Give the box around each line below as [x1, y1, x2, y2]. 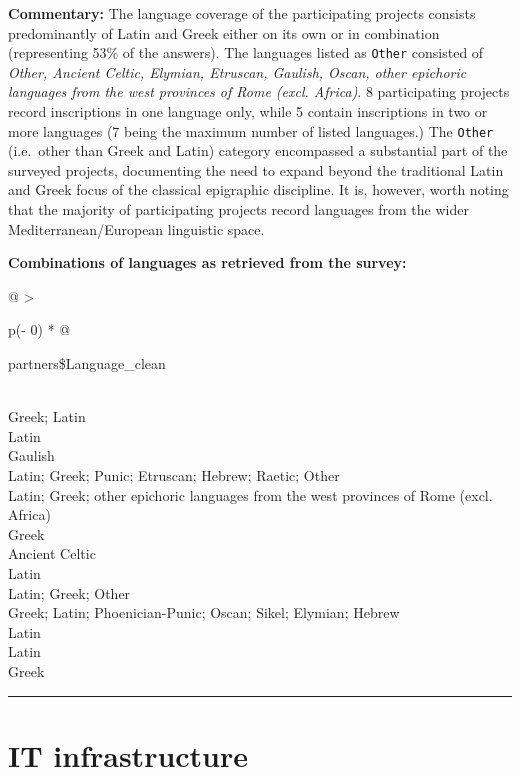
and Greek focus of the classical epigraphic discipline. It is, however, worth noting [8, 179, 509, 200]
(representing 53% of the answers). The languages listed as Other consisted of [8, 42, 484, 63]
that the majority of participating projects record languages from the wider [8, 199, 469, 220]
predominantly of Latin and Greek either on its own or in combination [8, 22, 440, 43]
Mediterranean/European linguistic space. [8, 218, 265, 239]
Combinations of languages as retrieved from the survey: [8, 252, 407, 273]
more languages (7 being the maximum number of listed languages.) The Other [8, 120, 494, 141]
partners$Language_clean [8, 353, 166, 374]
